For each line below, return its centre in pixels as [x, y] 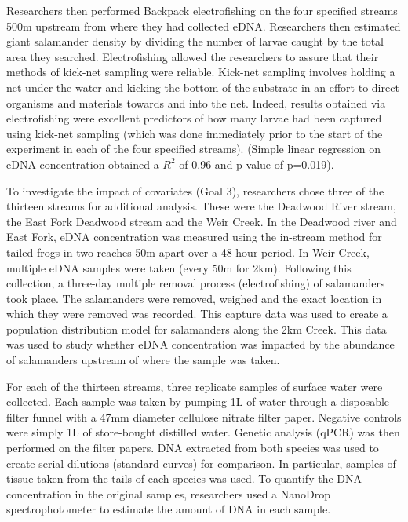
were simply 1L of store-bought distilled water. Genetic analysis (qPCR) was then [203, 432]
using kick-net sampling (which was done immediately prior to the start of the [195, 133]
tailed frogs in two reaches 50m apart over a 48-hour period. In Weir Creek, [188, 252]
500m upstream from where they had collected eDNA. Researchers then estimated [204, 26]
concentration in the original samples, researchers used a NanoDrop [169, 493]
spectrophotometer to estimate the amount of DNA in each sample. [169, 509]
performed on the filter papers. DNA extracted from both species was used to [193, 448]
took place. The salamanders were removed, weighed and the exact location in [194, 298]
